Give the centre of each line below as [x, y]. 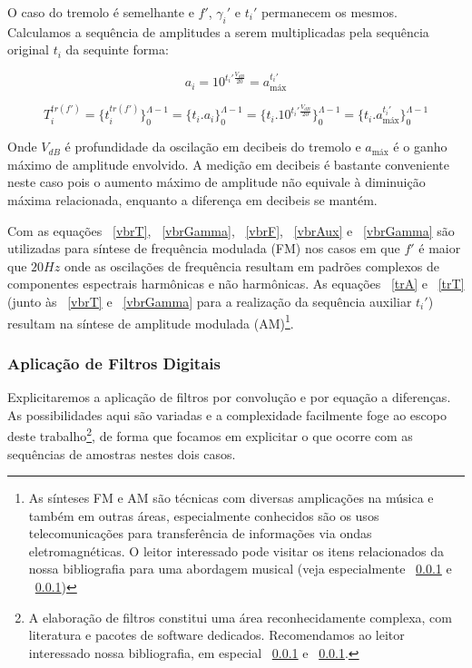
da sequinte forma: [117, 49]
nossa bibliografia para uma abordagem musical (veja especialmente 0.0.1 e [240, 569]
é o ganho [420, 147]
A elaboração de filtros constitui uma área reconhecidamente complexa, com [240, 617]
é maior [440, 248]
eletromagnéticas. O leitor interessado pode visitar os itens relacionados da [236, 550]
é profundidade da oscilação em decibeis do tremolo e [213, 147]
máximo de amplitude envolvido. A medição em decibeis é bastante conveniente [228, 164]
